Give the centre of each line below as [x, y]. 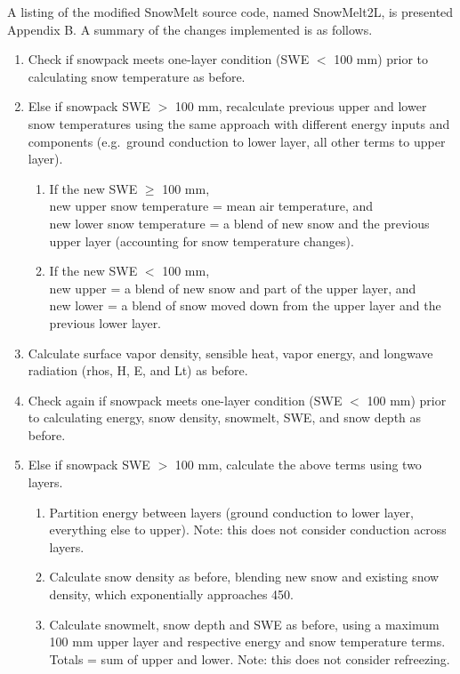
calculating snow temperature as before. [137, 76]
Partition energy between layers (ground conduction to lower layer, [231, 512]
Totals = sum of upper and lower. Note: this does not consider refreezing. [250, 658]
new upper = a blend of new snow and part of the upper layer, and [233, 288]
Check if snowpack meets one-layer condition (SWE [169, 59]
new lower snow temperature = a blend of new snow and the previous [239, 223]
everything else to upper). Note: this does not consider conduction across [248, 530]
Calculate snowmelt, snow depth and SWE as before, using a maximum [244, 624]
